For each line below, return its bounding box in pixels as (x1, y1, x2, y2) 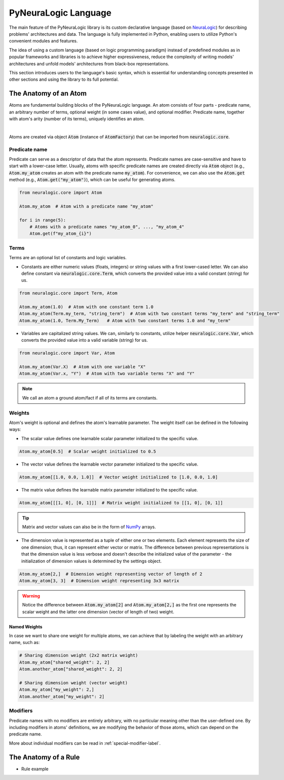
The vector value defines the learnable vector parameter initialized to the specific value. (21, 461, 198, 467)
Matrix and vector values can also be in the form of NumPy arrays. (22, 524, 156, 530)
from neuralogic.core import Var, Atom (19, 350, 115, 356)
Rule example (21, 766, 49, 772)
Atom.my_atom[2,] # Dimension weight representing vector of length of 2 (19, 571, 203, 577)
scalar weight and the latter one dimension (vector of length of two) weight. (22, 609, 175, 615)
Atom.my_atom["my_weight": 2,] (19, 687, 95, 692)
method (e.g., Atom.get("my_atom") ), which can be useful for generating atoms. (9, 177, 175, 183)
